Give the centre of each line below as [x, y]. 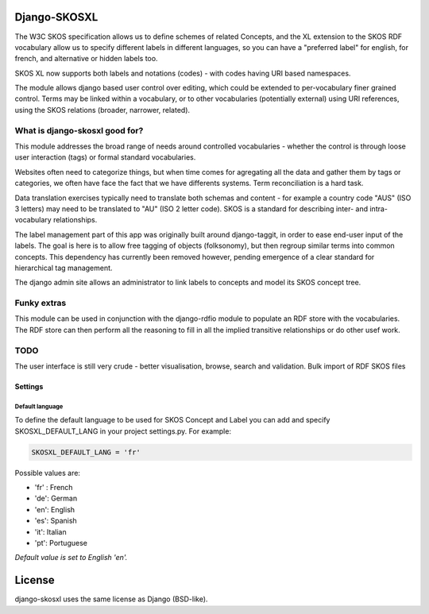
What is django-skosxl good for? [79, 130]
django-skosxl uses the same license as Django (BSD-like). [111, 599]
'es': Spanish [56, 521]
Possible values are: [48, 473]
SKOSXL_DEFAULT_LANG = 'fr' [86, 452]
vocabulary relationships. [56, 220]
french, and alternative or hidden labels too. [86, 59]
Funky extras [41, 303]
